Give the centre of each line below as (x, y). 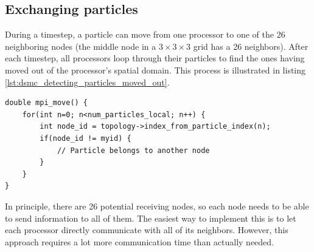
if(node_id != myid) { (85, 138)
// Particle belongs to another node (133, 150)
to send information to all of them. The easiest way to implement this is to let (151, 218)
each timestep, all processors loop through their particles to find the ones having (155, 58)
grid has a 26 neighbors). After (251, 46)
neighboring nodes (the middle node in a (81, 46)
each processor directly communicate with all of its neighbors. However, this (147, 230)
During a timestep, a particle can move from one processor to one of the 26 (145, 34)
